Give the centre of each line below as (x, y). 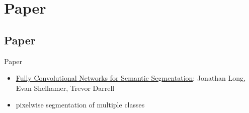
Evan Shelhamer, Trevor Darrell (65, 88)
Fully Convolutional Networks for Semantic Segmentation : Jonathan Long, (131, 78)
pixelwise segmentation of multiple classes (80, 105)
